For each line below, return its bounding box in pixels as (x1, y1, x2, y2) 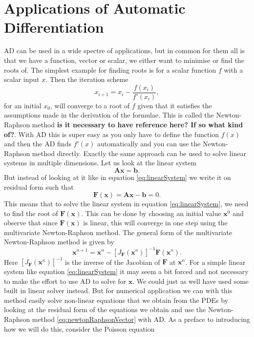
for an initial (4, 100, 42, 110)
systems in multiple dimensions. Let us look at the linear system (4, 158, 196, 168)
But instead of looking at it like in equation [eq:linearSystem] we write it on (4, 172, 231, 182)
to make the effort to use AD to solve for (4, 276, 127, 286)
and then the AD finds (4, 139, 71, 149)
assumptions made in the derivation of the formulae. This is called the (4, 110, 214, 120)
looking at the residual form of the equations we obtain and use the (4, 304, 206, 315)
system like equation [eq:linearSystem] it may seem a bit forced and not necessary (4, 266, 249, 277)
